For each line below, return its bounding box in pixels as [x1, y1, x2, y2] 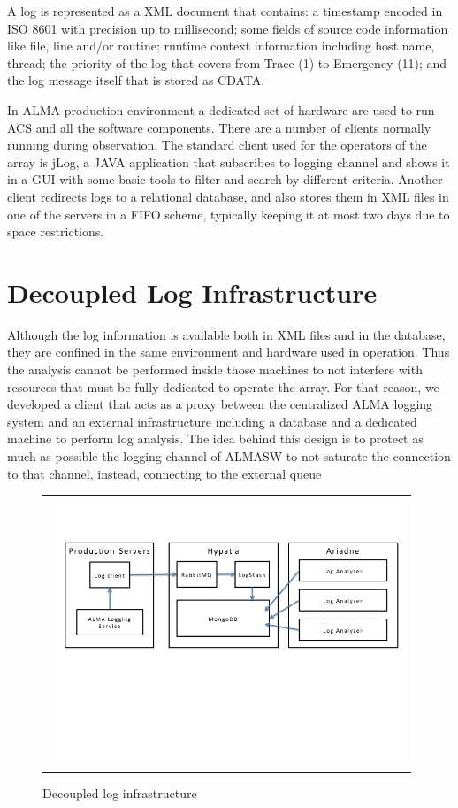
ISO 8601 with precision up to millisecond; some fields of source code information [7, 19, 448, 37]
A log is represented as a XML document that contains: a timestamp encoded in [7, 2, 443, 19]
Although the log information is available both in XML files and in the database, [7, 325, 446, 343]
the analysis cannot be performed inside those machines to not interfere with [7, 360, 423, 379]
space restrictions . [7, 222, 104, 241]
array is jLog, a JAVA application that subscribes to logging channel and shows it [7, 152, 450, 171]
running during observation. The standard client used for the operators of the [7, 135, 427, 154]
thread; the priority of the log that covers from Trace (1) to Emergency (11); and [7, 53, 447, 72]
